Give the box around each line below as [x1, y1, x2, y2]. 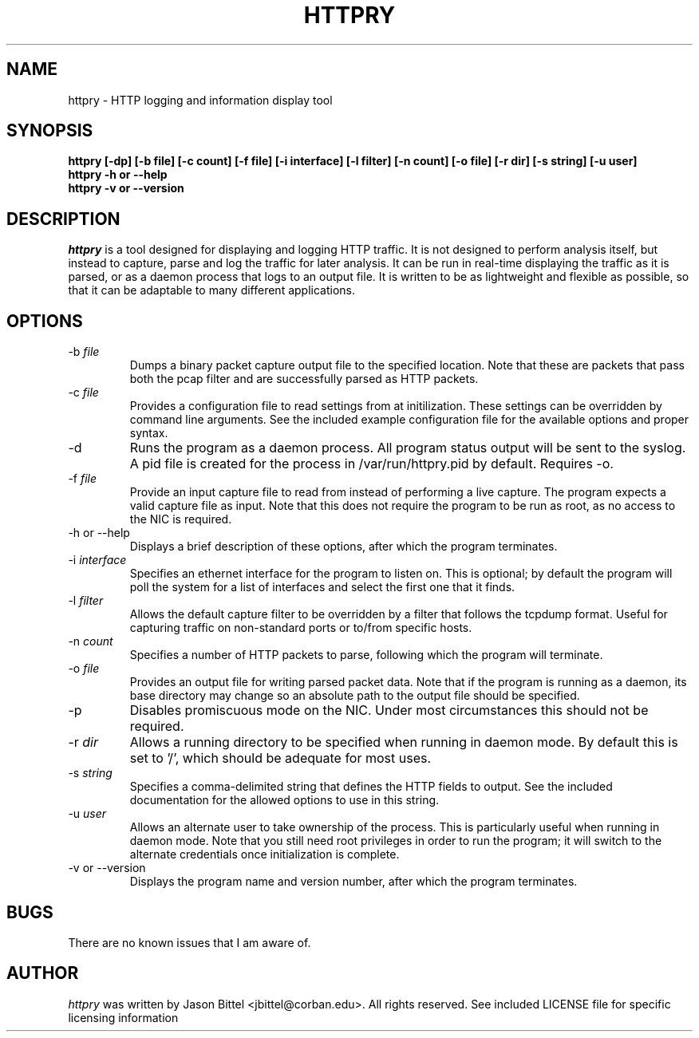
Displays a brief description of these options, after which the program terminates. [129, 539, 558, 554]
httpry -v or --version [68, 181, 184, 195]
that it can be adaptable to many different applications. [68, 283, 355, 298]
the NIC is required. [129, 512, 232, 527]
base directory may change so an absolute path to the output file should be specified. [129, 689, 580, 703]
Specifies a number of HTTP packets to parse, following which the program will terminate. [129, 648, 603, 662]
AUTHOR [6, 963, 79, 984]
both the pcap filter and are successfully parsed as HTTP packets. [129, 372, 479, 386]
